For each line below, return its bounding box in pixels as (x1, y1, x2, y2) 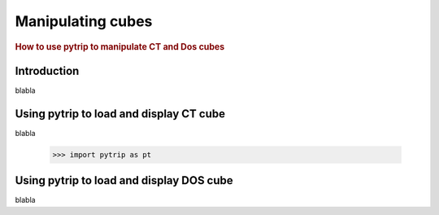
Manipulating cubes (15, 12, 153, 30)
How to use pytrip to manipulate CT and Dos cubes (15, 41, 225, 52)
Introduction (15, 64, 80, 77)
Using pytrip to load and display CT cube (15, 107, 225, 121)
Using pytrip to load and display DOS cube (15, 173, 233, 187)
